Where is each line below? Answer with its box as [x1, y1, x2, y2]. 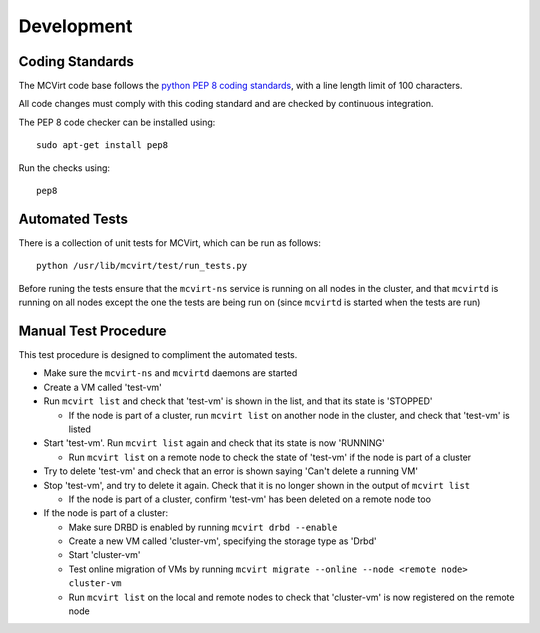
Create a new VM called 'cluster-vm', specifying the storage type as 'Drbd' [68, 535, 377, 547]
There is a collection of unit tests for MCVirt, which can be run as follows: [18, 236, 322, 249]
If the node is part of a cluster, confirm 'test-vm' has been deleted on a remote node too [68, 493, 432, 505]
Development [18, 15, 133, 37]
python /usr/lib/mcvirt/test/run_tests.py [36, 260, 248, 272]
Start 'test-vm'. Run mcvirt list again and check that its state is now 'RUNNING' [43, 437, 385, 449]
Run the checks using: [18, 161, 110, 174]
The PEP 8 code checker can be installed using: [18, 116, 216, 128]
